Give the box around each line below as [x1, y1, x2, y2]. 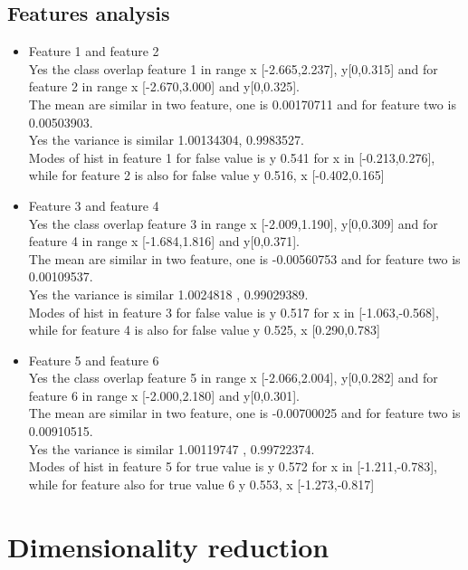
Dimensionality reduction [7, 527, 330, 565]
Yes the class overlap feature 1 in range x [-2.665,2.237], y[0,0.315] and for [28, 59, 438, 78]
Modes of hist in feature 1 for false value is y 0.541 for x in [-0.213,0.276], [28, 147, 435, 166]
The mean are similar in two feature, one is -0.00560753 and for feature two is [28, 249, 461, 268]
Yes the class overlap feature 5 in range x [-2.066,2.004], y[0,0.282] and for [28, 368, 438, 387]
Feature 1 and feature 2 [28, 42, 159, 61]
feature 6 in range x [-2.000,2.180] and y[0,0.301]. [28, 385, 300, 404]
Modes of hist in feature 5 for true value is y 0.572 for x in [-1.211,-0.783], [28, 457, 437, 476]
